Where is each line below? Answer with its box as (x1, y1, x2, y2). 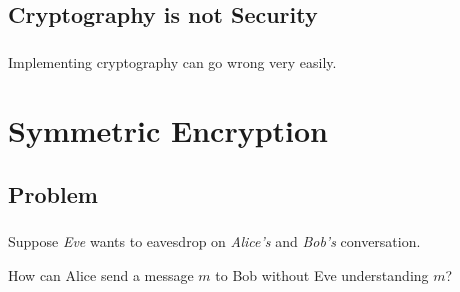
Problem (8, 179, 98, 210)
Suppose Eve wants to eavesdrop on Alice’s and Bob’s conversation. (8, 231, 421, 252)
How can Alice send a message (8, 264, 194, 285)
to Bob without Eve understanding (215, 264, 429, 285)
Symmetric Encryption (8, 110, 329, 151)
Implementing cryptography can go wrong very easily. (8, 51, 337, 72)
